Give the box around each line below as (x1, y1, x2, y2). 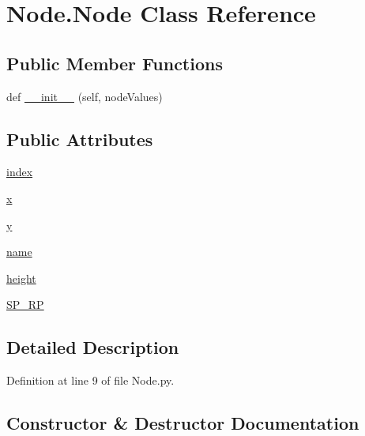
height (6, 269, 36, 286)
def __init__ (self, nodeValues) (6, 88, 163, 104)
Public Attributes (6, 126, 153, 151)
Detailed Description (6, 335, 179, 359)
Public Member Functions (6, 51, 223, 75)
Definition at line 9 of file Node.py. (6, 372, 175, 389)
